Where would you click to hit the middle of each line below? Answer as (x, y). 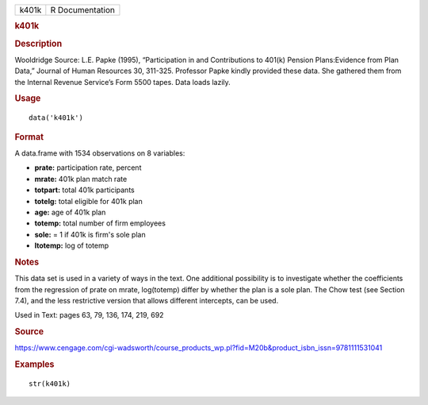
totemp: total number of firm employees (100, 223)
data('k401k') (56, 118)
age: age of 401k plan (70, 212)
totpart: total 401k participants (84, 190)
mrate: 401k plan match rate (81, 179)
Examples (34, 364)
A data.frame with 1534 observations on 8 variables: (100, 153)
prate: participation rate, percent (88, 168)
